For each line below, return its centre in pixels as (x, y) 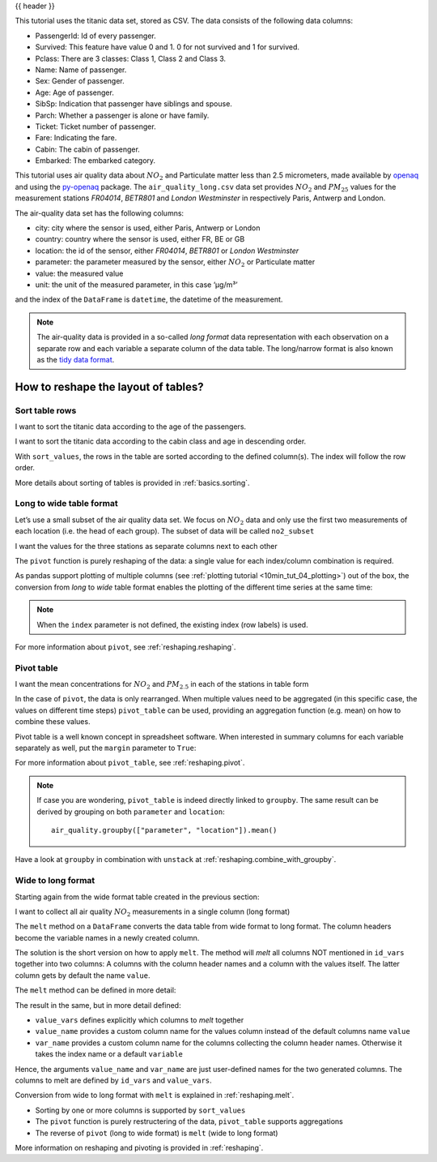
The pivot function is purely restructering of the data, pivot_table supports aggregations (189, 1121)
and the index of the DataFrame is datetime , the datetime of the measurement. (149, 299)
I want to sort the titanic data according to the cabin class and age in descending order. (161, 441)
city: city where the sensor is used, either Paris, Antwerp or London (148, 228)
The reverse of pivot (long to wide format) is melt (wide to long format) (157, 1133)
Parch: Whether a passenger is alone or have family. (122, 115)
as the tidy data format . (76, 359)
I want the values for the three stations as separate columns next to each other (146, 546)
